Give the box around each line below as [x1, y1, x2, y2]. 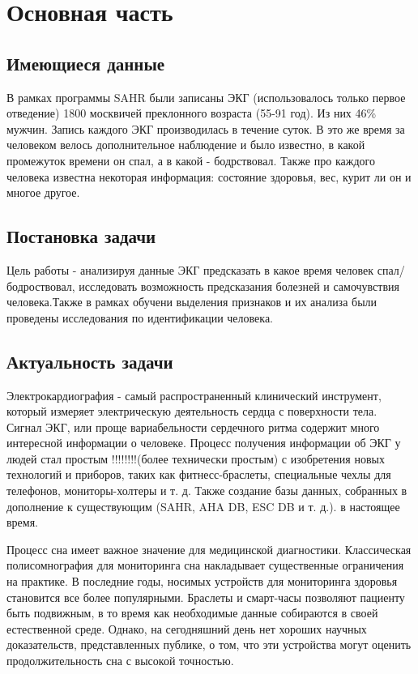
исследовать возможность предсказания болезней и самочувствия [79, 277, 399, 294]
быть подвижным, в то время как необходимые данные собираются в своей [6, 604, 378, 621]
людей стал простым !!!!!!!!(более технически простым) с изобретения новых [6, 450, 385, 467]
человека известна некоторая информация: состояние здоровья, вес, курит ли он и [6, 168, 412, 185]
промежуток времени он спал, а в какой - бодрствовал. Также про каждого [6, 151, 375, 168]
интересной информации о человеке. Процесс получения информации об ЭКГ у [6, 434, 401, 451]
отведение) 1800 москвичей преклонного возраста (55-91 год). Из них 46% [6, 105, 377, 122]
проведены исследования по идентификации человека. [6, 309, 274, 326]
